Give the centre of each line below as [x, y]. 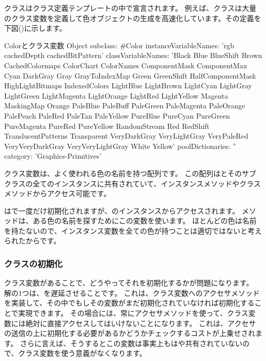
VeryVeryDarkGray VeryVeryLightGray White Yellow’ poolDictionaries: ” [120, 146]
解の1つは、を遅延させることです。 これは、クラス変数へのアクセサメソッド [132, 292]
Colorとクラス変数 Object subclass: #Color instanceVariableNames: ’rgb [119, 45]
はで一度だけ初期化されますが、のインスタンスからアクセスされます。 [122, 210]
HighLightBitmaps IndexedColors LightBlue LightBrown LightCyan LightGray [128, 85]
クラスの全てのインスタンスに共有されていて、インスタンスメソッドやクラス [132, 183]
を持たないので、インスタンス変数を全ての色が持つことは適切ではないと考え [133, 230]
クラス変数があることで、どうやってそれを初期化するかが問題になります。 [129, 283]
